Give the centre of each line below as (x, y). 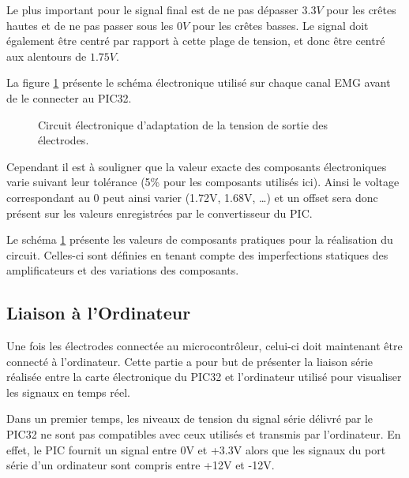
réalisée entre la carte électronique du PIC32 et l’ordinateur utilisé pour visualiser (204, 377)
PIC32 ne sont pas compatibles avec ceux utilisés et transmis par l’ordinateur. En (204, 434)
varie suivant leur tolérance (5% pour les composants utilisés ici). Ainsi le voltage (203, 182)
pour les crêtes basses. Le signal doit (280, 25)
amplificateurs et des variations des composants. (123, 270)
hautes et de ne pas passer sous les (90, 25)
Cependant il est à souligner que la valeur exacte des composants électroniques (197, 166)
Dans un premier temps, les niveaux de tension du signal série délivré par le (190, 418)
